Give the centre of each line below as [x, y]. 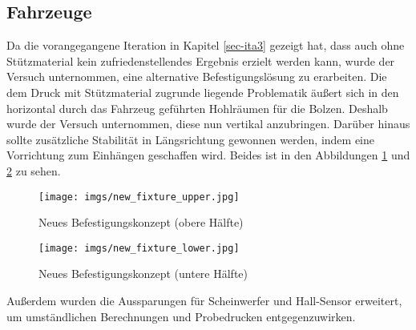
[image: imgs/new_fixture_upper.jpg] [139, 197]
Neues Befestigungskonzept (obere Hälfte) [141, 222]
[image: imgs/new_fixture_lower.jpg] [139, 248]
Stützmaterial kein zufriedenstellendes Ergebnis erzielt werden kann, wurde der [201, 60]
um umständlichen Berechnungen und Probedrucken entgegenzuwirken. [181, 316]
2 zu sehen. [34, 170]
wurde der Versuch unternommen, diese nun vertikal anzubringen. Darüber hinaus [208, 124]
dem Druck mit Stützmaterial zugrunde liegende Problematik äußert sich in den [203, 92]
